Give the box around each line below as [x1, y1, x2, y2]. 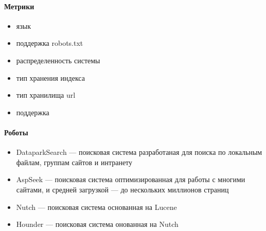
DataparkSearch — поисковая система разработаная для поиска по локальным [16, 147, 262, 157]
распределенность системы [16, 55, 100, 65]
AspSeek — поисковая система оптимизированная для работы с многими [16, 174, 245, 185]
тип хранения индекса [16, 72, 85, 83]
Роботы [4, 127, 28, 137]
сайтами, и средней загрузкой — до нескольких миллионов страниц [16, 184, 229, 194]
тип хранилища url [16, 90, 76, 100]
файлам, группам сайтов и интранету [16, 156, 133, 167]
